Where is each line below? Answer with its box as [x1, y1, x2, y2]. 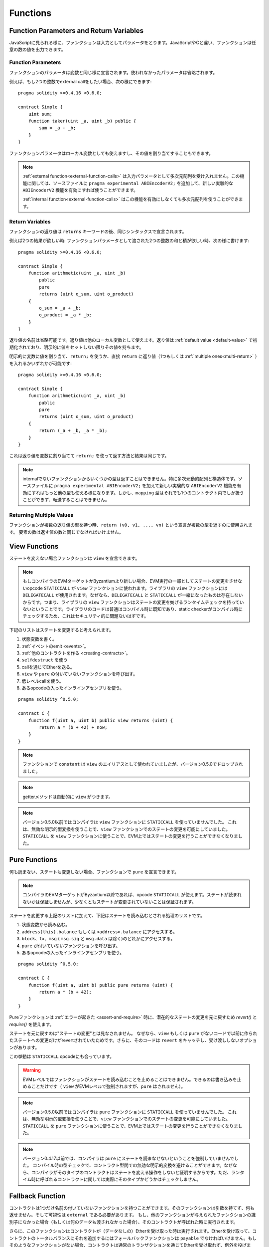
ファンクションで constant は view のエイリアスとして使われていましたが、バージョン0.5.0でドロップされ [22, 761, 244, 767]
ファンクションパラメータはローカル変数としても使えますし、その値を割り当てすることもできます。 [9, 150, 214, 156]
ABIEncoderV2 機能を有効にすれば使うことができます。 [22, 187, 138, 193]
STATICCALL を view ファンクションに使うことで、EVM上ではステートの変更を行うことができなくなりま [22, 833, 239, 839]
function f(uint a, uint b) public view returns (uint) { [28, 717, 173, 723]
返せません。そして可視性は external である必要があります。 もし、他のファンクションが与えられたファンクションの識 [9, 1212, 256, 1218]
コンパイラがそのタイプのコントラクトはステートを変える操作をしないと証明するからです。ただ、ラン [31, 1169, 240, 1175]
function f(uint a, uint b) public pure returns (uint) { [28, 982, 173, 988]
